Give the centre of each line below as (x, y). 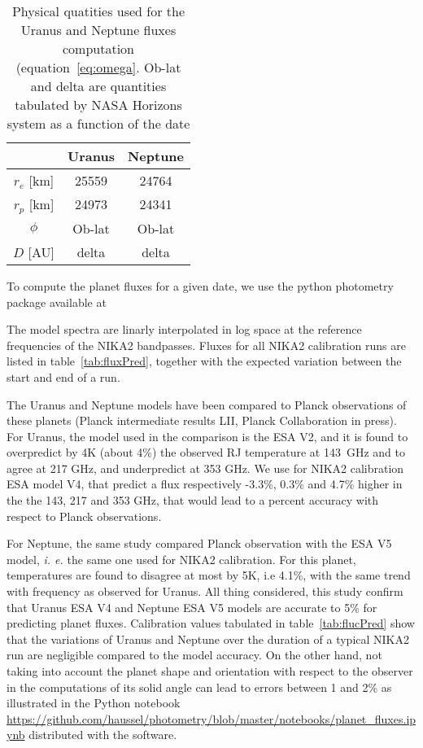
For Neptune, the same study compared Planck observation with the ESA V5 (199, 543)
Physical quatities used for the (98, 11)
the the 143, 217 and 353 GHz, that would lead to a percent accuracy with (193, 500)
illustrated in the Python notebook (94, 703)
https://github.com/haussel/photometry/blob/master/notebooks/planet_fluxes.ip (211, 718)
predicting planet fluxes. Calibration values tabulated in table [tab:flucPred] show (211, 623)
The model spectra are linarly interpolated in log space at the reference (184, 329)
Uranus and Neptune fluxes (98, 30)
